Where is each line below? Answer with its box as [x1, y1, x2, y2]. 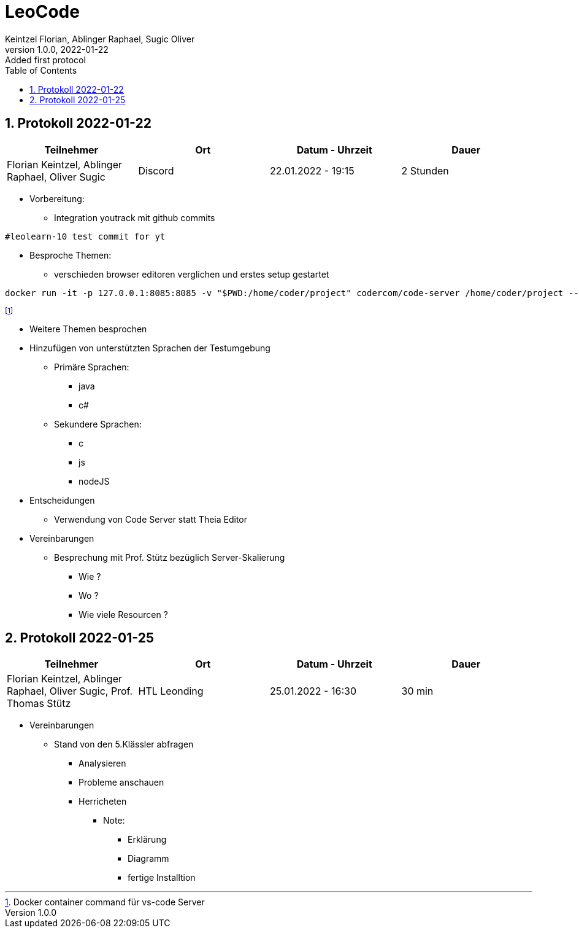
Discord [138, 164, 174, 177]
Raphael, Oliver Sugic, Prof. [7, 685, 133, 698]
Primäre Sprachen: [54, 361, 129, 372]
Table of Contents [5, 64, 77, 76]
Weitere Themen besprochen [29, 323, 147, 334]
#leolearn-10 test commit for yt [5, 231, 166, 241]
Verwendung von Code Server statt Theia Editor [54, 513, 248, 525]
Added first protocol [5, 54, 86, 65]
